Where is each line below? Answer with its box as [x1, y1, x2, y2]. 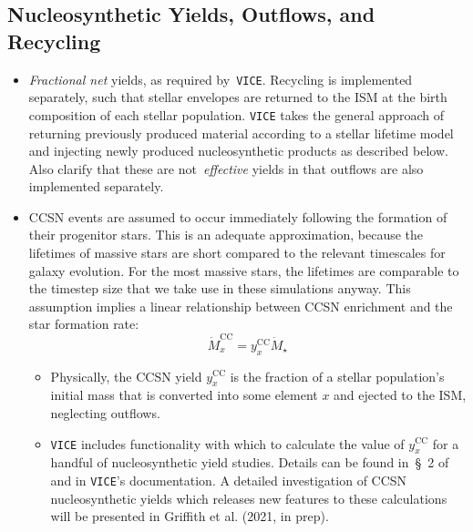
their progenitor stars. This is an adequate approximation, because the [28, 225, 424, 244]
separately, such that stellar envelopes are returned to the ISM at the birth [28, 87, 447, 107]
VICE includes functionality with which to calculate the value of [50, 434, 405, 453]
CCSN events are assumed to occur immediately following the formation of [28, 207, 447, 226]
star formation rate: [28, 314, 139, 333]
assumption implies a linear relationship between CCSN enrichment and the [28, 296, 453, 315]
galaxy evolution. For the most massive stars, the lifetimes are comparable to [28, 261, 459, 280]
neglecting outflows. [50, 403, 160, 422]
